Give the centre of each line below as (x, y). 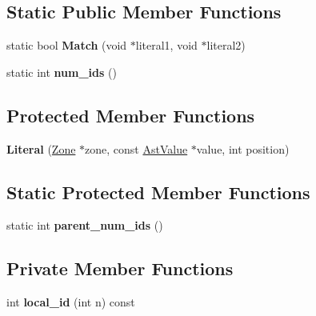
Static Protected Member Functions (158, 192)
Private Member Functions (120, 268)
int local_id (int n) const (71, 302)
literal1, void (166, 45)
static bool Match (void (67, 45)
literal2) (226, 45)
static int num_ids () (62, 72)
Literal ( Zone (41, 148)
